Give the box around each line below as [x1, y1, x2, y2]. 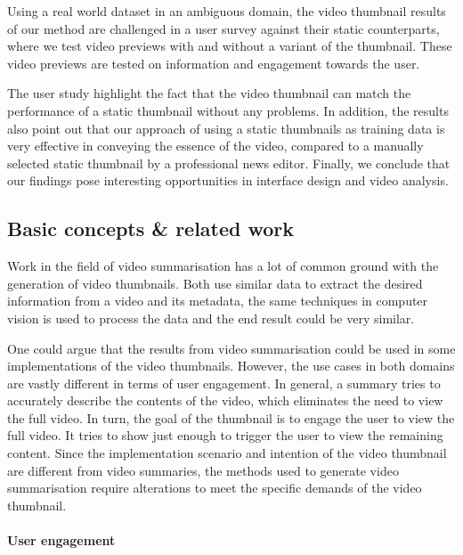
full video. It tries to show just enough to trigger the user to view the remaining [7, 426, 443, 445]
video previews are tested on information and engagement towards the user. [7, 53, 420, 72]
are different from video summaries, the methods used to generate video [7, 461, 399, 479]
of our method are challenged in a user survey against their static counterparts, [7, 19, 440, 37]
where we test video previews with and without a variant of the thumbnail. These [7, 37, 452, 55]
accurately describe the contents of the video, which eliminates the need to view [7, 391, 443, 410]
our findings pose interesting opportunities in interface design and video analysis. [7, 171, 449, 190]
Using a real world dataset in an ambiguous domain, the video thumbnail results [7, 2, 446, 20]
